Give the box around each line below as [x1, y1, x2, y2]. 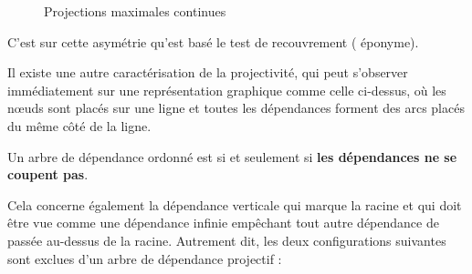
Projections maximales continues [44, 2, 226, 20]
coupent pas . [7, 165, 89, 184]
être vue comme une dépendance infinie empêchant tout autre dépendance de [7, 213, 439, 232]
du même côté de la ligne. [7, 116, 152, 135]
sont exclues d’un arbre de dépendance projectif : [7, 249, 282, 268]
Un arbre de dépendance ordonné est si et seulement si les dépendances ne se [7, 147, 457, 166]
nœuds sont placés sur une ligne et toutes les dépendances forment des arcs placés [7, 98, 465, 117]
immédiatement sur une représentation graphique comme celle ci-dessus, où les [7, 80, 446, 99]
